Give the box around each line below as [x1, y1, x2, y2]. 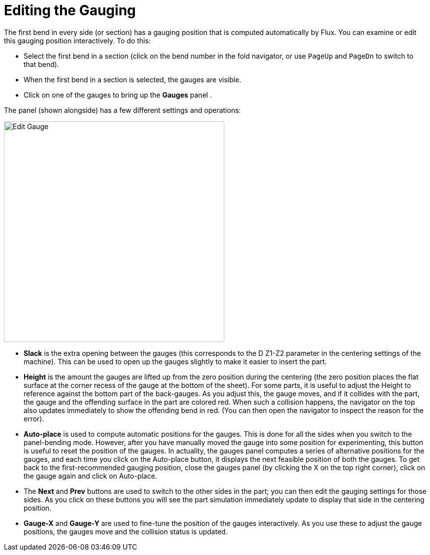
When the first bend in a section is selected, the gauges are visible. [24, 75, 242, 84]
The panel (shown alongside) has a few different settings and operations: [4, 105, 241, 114]
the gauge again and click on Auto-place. [24, 471, 157, 480]
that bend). [24, 60, 59, 69]
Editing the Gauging [4, 2, 136, 19]
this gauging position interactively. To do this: [4, 36, 151, 45]
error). [24, 414, 44, 423]
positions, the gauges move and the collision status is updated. [24, 527, 228, 536]
